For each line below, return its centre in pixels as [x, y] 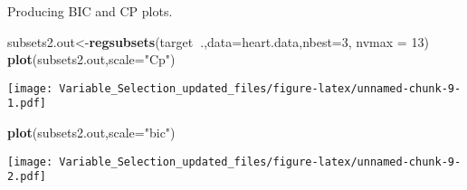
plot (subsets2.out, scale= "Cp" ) [91, 59]
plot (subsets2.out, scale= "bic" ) [91, 133]
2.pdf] [27, 177]
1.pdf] [27, 104]
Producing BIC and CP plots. [90, 11]
